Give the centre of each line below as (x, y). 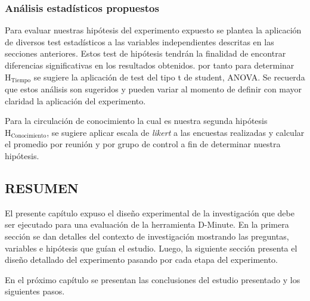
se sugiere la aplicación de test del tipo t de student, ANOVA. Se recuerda (169, 77)
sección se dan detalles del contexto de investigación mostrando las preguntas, (147, 236)
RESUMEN (42, 188)
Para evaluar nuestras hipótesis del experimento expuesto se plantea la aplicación (153, 30)
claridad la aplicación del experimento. (75, 100)
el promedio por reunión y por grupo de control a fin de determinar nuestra (143, 144)
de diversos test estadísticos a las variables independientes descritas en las (139, 41)
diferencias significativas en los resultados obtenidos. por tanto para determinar (150, 65)
